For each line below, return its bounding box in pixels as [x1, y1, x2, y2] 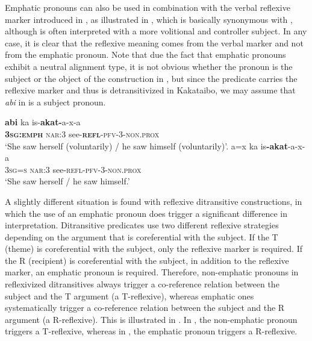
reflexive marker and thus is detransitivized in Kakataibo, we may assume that [5, 84, 296, 96]
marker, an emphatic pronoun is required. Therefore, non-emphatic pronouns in [5, 266, 299, 278]
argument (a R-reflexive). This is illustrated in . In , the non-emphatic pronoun [5, 313, 298, 325]
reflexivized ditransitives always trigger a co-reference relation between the [5, 278, 279, 290]
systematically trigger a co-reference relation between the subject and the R [5, 301, 285, 314]
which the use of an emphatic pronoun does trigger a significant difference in [5, 207, 287, 219]
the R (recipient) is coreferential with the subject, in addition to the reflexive [5, 254, 289, 266]
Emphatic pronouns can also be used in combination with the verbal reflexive [5, 1, 290, 13]
